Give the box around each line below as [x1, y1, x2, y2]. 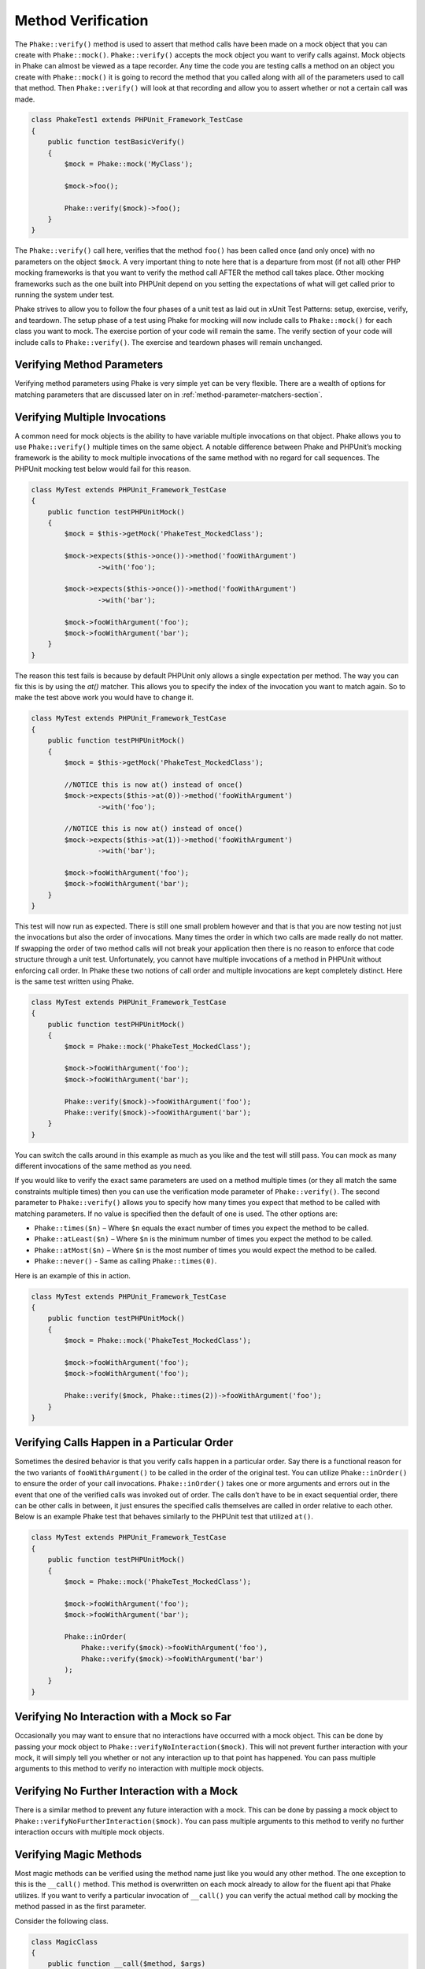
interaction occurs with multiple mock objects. [14, 1827, 164, 1837]
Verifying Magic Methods [14, 1848, 142, 1861]
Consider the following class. [14, 1916, 109, 1926]
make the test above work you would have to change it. [14, 693, 194, 703]
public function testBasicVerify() [47, 138, 185, 146]
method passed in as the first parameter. [14, 1902, 146, 1912]
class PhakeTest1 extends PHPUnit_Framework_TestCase [31, 115, 243, 124]
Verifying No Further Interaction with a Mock [14, 1785, 238, 1798]
